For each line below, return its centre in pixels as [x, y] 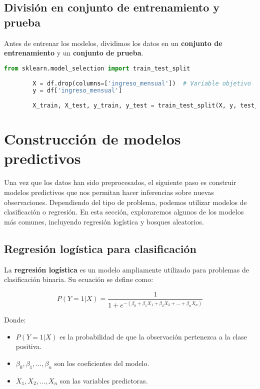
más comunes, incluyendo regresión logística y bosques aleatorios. [104, 221]
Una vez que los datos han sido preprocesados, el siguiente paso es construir [120, 182]
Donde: [15, 320]
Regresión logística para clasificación [100, 248]
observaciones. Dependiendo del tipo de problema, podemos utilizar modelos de [125, 202]
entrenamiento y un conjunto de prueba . [74, 53]
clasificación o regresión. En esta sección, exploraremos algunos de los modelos [124, 212]
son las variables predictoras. [104, 380]
